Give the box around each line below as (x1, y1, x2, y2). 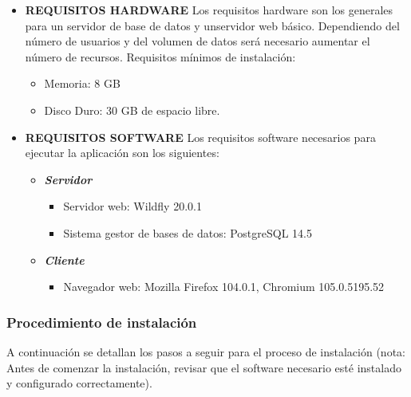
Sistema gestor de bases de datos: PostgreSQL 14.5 (63, 224, 313, 241)
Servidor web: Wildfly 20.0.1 (63, 198, 202, 214)
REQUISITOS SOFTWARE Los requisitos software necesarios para (25, 128, 376, 145)
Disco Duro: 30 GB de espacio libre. (44, 101, 220, 118)
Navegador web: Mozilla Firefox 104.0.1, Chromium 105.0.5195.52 (63, 278, 385, 295)
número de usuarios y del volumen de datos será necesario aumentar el (25, 33, 370, 49)
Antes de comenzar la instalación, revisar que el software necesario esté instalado (6, 359, 401, 375)
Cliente (44, 251, 85, 268)
